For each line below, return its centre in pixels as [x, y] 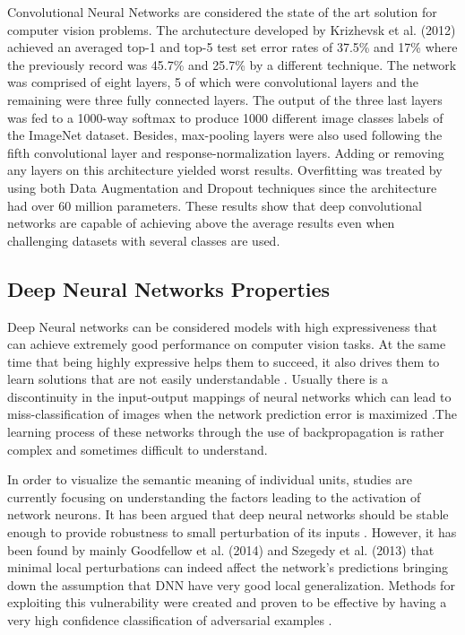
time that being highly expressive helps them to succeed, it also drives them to [224, 361]
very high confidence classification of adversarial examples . [170, 620]
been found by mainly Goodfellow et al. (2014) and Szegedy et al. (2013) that [221, 549]
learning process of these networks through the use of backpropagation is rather [226, 432]
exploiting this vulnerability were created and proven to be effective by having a [227, 602]
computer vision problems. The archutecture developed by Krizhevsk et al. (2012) [232, 29]
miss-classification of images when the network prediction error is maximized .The [232, 414]
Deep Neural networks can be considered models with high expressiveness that [222, 326]
